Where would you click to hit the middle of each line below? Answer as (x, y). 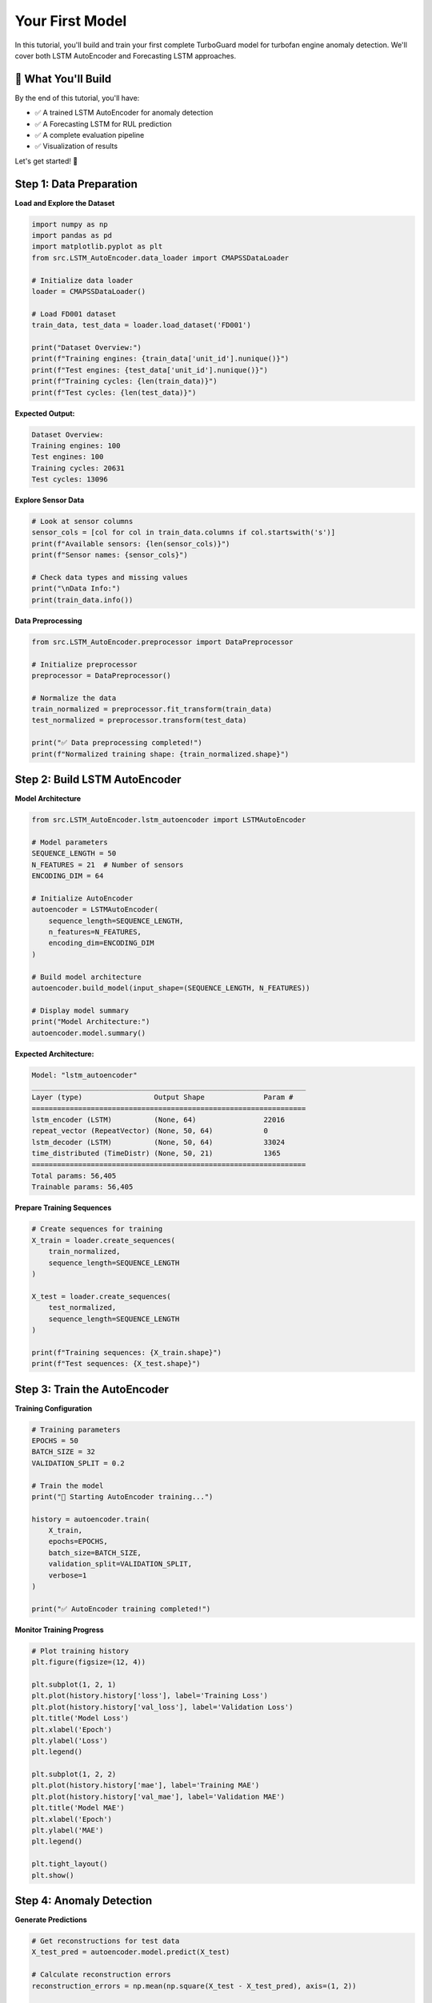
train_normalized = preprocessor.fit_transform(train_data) (152, 709)
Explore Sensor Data (50, 500)
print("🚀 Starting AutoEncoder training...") (122, 1497)
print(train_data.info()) (82, 600)
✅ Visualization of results (76, 146)
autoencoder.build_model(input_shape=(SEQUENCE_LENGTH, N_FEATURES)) (171, 988)
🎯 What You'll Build (63, 79)
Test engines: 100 (68, 457)
